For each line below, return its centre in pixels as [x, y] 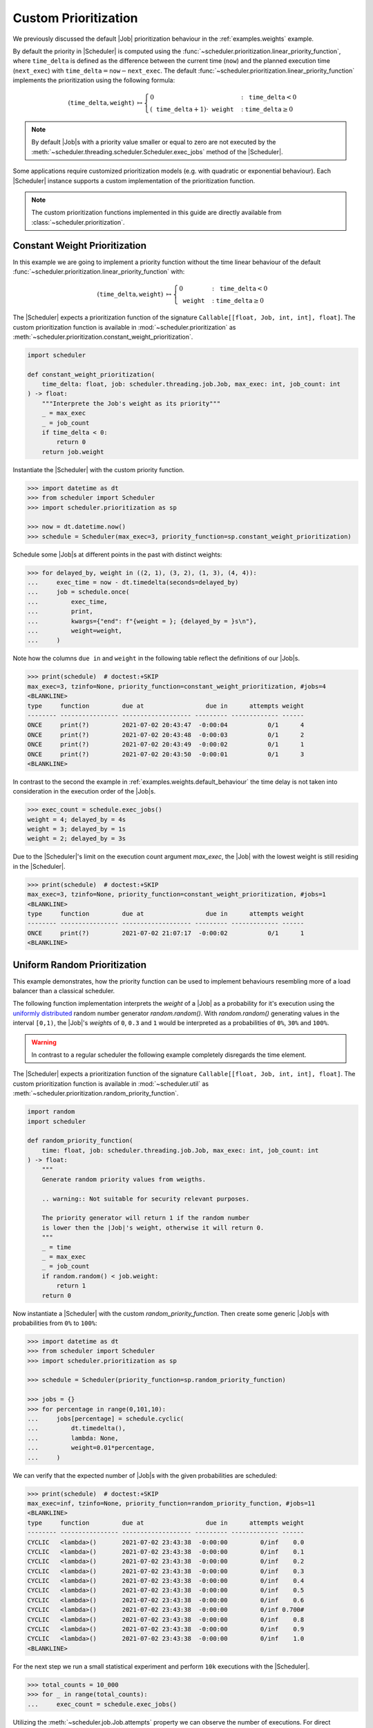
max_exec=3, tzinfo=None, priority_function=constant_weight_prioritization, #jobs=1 [176, 894]
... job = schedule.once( [78, 592]
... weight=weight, [75, 631]
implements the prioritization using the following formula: [94, 80]
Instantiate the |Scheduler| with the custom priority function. [99, 469]
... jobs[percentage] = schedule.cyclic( [106, 1419]
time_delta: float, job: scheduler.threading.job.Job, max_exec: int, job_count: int [191, 384]
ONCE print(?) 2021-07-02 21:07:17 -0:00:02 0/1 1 [166, 933]
